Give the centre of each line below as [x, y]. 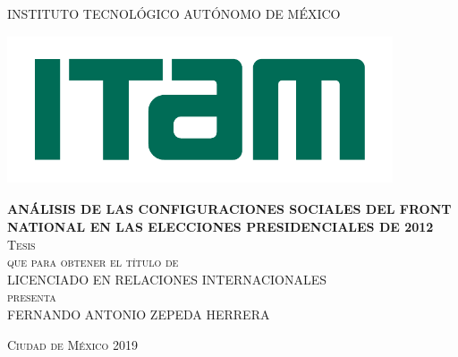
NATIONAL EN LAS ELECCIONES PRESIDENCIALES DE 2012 [221, 227]
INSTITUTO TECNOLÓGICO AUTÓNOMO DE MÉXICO [174, 13]
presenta [32, 297]
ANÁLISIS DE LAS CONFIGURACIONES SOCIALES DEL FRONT [229, 209]
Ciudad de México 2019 [72, 344]
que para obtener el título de [93, 262]
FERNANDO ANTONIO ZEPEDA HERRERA [139, 314]
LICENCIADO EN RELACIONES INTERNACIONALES [167, 279]
